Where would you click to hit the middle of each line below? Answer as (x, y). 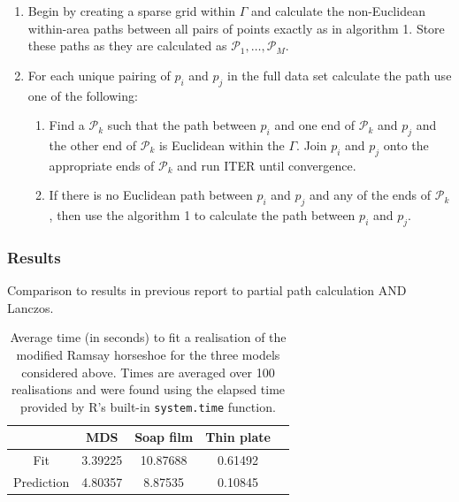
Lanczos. (31, 307)
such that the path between (182, 125)
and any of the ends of (371, 195)
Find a (67, 125)
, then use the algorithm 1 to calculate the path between (202, 215)
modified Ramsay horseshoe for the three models (148, 354)
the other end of (93, 145)
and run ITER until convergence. (267, 165)
